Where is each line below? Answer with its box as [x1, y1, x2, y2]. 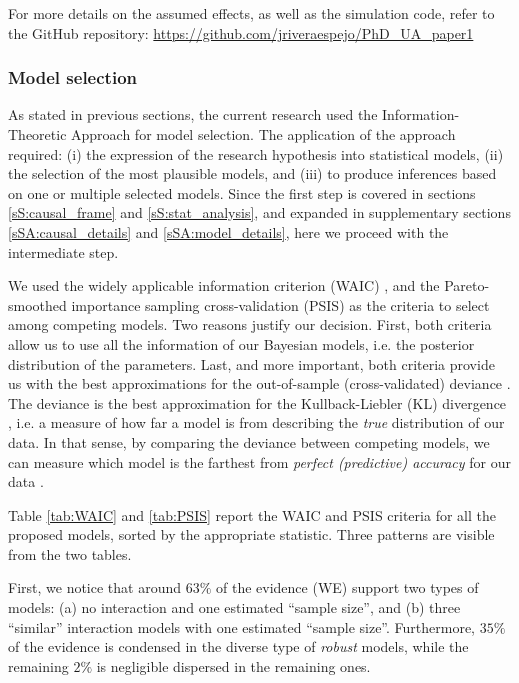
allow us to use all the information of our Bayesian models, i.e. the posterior [8, 333, 475, 354]
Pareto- [444, 275, 490, 296]
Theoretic [8, 124, 67, 144]
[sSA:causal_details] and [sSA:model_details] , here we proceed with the [8, 221, 449, 242]
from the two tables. [8, 543, 132, 564]
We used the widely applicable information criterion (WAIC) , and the [8, 275, 440, 296]
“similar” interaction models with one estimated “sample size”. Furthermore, [8, 616, 476, 637]
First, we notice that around [8, 577, 182, 598]
